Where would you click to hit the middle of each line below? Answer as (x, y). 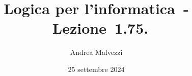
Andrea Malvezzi (96, 52)
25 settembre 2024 (96, 69)
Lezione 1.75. (100, 28)
